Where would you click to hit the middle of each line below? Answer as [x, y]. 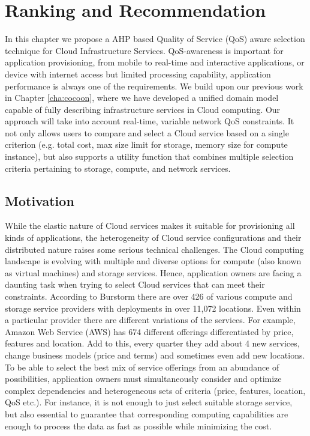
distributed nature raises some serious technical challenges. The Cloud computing [154, 249]
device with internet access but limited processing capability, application [138, 74]
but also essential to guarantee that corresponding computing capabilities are [147, 413]
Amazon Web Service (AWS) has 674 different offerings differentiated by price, [149, 331]
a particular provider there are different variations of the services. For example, [150, 320]
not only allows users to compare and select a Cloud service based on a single [147, 132]
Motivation [40, 200]
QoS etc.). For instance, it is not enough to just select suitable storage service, [149, 402]
